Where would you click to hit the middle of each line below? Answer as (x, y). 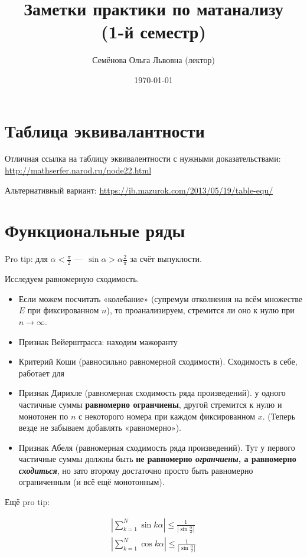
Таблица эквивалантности (105, 130)
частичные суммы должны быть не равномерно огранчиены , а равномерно (157, 459)
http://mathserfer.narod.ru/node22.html (78, 170)
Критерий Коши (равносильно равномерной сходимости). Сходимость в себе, (158, 361)
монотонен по (43, 416)
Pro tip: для (26, 259)
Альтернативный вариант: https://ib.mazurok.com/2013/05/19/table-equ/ (139, 190)
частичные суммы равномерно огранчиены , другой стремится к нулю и (150, 404)
